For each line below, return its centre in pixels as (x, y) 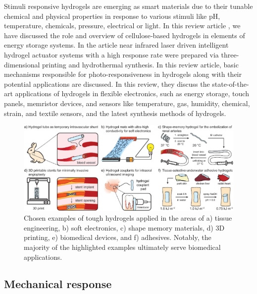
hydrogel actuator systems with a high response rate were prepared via (111, 54)
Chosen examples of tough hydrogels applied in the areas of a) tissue (128, 218)
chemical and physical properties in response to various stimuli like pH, (112, 16)
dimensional (22, 64)
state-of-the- (231, 84)
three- (230, 54)
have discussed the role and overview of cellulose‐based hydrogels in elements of (125, 35)
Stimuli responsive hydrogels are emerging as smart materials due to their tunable (128, 6)
